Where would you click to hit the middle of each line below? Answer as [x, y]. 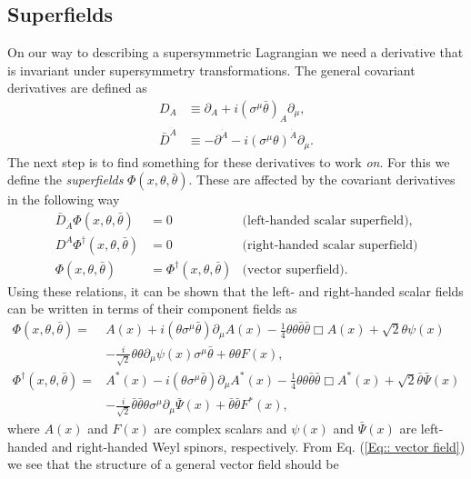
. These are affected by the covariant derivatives [322, 180]
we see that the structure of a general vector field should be [173, 464]
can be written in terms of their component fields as [152, 309]
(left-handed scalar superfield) [326, 220]
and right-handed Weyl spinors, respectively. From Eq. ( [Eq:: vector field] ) [259, 446]
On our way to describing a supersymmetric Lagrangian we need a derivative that [235, 52]
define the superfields [65, 180]
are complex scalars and [220, 429]
